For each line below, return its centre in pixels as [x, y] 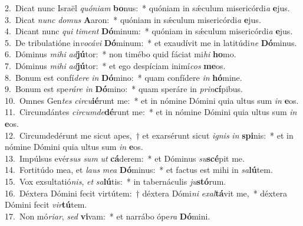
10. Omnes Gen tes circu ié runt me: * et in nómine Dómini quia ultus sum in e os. [152, 100]
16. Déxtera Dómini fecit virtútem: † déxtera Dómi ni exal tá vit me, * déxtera [146, 193]
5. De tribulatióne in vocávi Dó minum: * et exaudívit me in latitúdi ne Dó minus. [151, 42]
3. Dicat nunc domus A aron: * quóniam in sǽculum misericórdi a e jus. [133, 19]
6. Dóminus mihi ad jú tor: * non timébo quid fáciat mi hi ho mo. [121, 54]
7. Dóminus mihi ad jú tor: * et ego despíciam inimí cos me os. [115, 65]
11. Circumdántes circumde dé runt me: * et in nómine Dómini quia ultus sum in [151, 112]
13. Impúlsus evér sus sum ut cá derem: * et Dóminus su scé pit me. [125, 158]
